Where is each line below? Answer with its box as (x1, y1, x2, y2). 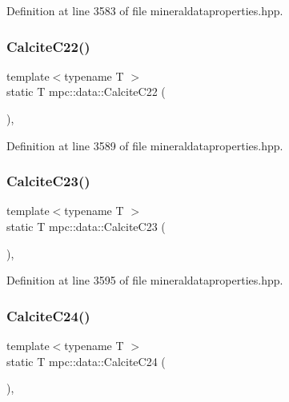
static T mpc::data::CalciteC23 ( (6, 218, 166, 234)
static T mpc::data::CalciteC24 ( (6, 352, 166, 369)
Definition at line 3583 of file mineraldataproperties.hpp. (6, 2, 283, 18)
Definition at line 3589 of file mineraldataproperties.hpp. (6, 137, 283, 153)
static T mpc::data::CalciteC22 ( (6, 83, 166, 100)
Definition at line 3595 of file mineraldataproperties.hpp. (6, 272, 283, 289)
